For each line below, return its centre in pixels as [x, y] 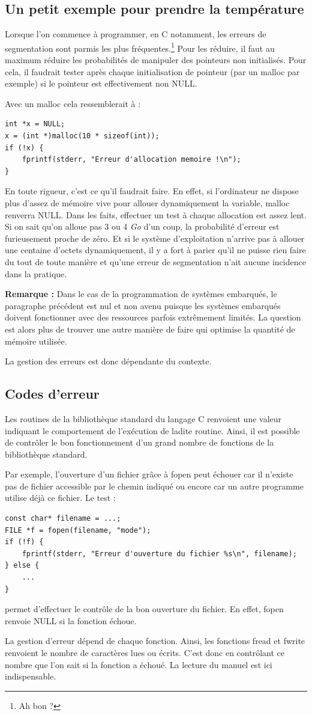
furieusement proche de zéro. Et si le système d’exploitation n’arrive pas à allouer [155, 238]
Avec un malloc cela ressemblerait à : [73, 103]
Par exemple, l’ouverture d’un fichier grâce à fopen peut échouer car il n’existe [149, 474]
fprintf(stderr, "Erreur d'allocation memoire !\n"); [131, 160]
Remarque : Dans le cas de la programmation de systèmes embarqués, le [141, 294]
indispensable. [31, 676]
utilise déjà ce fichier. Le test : [60, 498]
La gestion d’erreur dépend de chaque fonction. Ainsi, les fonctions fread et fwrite [155, 641]
